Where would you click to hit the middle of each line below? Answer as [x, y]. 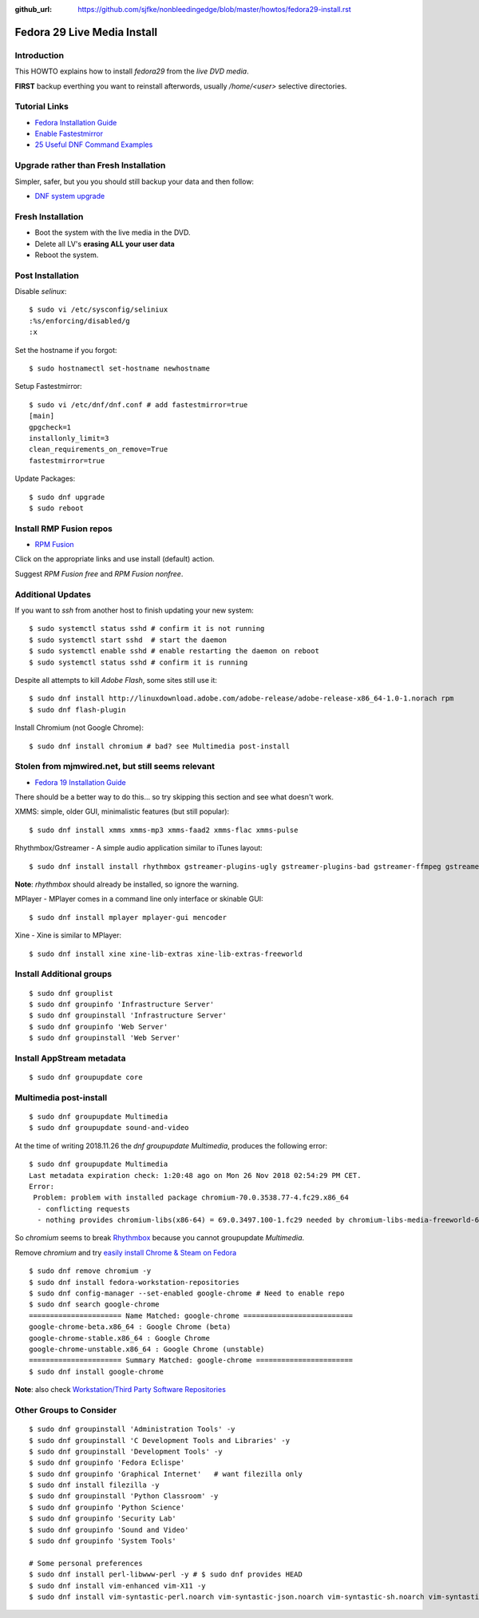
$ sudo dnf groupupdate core [86, 1077]
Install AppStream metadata [70, 1058]
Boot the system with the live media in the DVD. [113, 232]
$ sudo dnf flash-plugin [77, 710]
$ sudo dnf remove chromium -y [90, 1271]
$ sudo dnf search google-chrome [94, 1305]
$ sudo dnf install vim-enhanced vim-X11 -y [118, 1586]
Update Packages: [45, 478]
